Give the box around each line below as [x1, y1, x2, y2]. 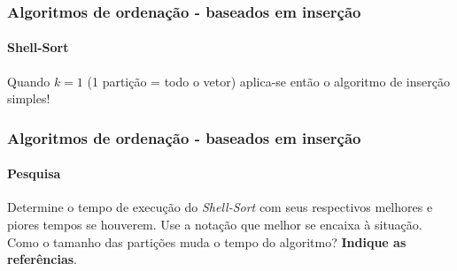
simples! [7, 89, 50, 108]
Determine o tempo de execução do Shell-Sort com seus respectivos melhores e [7, 198, 433, 216]
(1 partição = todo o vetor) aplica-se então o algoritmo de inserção [87, 72, 450, 90]
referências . [7, 250, 77, 268]
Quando [7, 72, 50, 90]
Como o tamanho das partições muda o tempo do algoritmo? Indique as [7, 232, 407, 251]
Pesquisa [7, 164, 61, 183]
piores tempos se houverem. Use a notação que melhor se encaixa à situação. [7, 215, 422, 234]
